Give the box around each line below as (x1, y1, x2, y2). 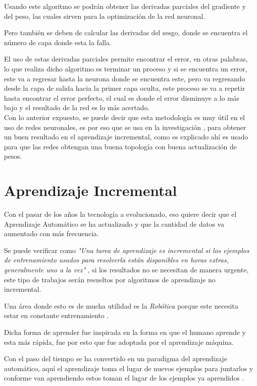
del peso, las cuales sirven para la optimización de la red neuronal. (4, 10, 206, 21)
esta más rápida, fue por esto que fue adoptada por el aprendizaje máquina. (4, 336, 234, 347)
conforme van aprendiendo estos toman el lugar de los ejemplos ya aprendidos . (4, 373, 244, 383)
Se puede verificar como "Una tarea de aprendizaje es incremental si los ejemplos (4, 245, 250, 255)
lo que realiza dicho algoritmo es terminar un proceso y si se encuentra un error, (4, 63, 248, 73)
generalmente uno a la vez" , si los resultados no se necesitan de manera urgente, (4, 264, 249, 274)
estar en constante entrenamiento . (4, 310, 109, 321)
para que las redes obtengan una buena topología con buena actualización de (4, 141, 237, 151)
